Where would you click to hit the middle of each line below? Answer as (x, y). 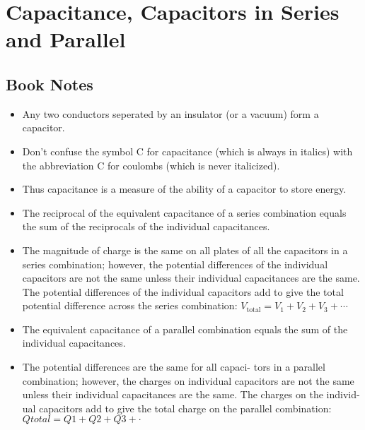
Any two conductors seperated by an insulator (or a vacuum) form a (170, 113)
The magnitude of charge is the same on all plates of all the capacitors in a (185, 250)
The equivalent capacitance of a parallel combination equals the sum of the (185, 329)
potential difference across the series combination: (130, 305)
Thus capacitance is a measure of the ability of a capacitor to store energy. (184, 189)
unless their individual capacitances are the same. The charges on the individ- (191, 394)
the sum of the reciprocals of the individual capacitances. (146, 226)
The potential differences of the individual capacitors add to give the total (183, 291)
